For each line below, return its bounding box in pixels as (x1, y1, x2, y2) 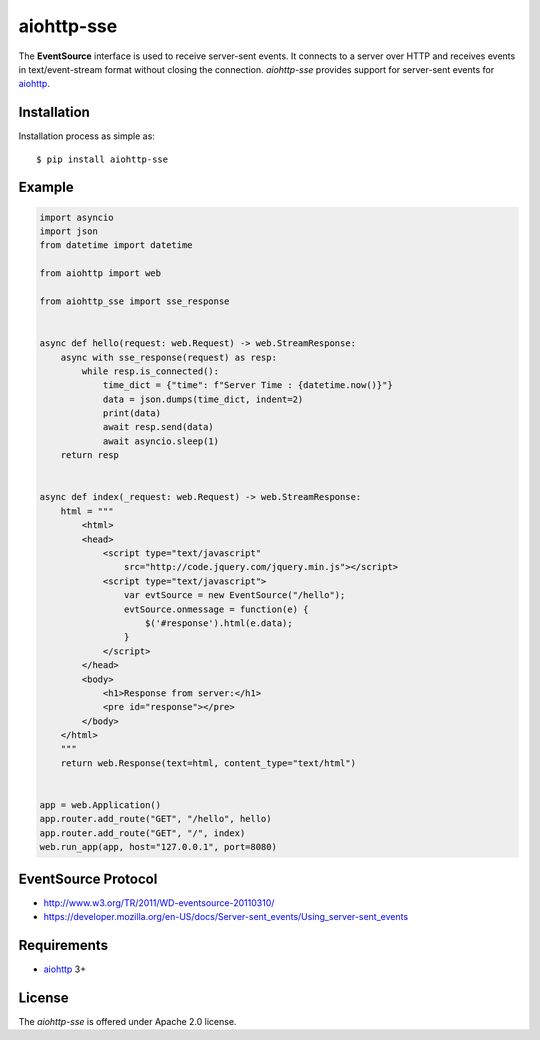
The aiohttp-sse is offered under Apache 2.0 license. (18, 1015, 237, 1027)
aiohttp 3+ (43, 963, 87, 975)
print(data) (102, 408, 162, 419)
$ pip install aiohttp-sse (36, 153, 169, 165)
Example (18, 179, 74, 196)
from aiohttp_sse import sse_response (39, 295, 230, 307)
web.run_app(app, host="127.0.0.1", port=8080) (39, 841, 277, 853)
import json (39, 226, 99, 237)
